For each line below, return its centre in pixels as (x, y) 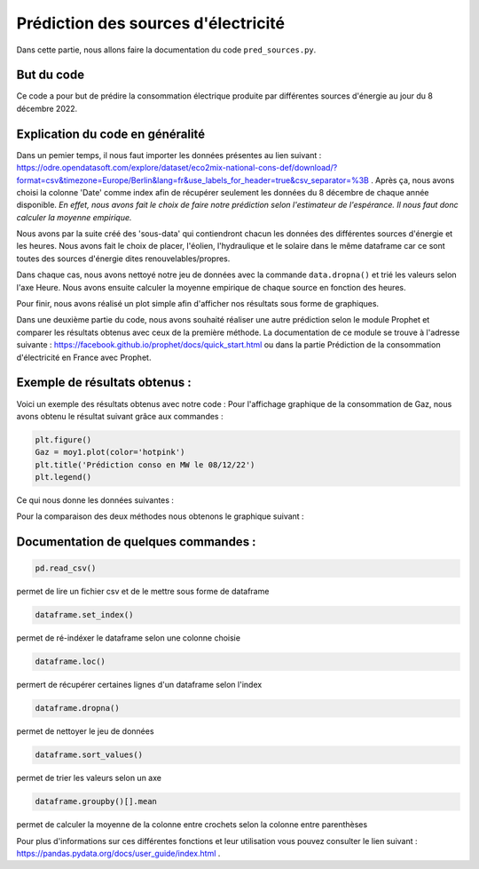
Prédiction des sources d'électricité (151, 23)
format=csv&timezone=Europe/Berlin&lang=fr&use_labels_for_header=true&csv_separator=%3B (193, 180)
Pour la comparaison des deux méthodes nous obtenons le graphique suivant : (161, 516)
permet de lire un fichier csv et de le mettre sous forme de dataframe (143, 592)
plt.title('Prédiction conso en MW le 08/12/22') (145, 465)
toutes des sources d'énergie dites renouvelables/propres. (123, 259)
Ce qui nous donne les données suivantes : (95, 500)
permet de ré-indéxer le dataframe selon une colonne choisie (129, 638)
